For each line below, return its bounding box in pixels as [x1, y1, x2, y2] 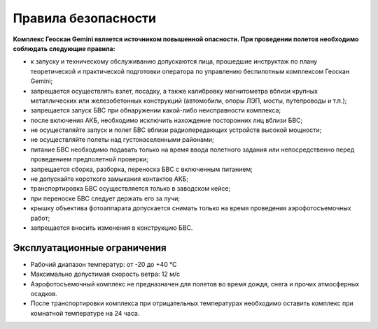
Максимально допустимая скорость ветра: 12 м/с [30, 270, 181, 279]
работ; [30, 214, 50, 222]
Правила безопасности [13, 10, 157, 26]
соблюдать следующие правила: [13, 44, 115, 52]
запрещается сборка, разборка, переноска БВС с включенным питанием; [30, 165, 253, 173]
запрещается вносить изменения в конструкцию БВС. [30, 224, 193, 232]
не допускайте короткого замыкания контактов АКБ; [30, 175, 189, 183]
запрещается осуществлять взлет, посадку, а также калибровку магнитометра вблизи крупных [30, 87, 318, 95]
